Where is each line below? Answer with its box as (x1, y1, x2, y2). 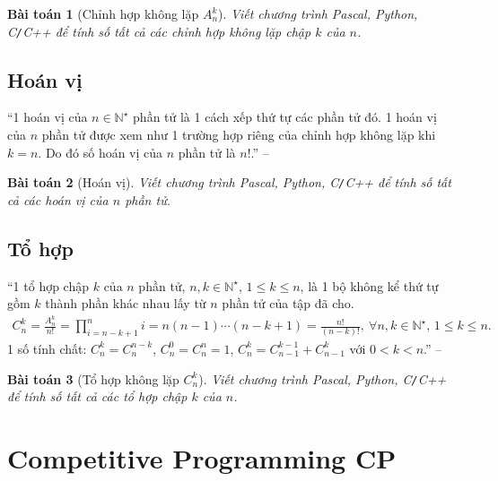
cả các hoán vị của (7, 190, 109, 209)
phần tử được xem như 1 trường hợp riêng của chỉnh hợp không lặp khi (41, 125, 436, 144)
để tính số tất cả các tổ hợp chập (7, 387, 188, 406)
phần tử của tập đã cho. (222, 294, 354, 313)
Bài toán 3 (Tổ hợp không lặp (7, 369, 179, 388)
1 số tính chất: (7, 339, 87, 357)
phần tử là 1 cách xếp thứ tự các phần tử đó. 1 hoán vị (133, 107, 437, 126)
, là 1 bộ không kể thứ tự (300, 276, 439, 295)
